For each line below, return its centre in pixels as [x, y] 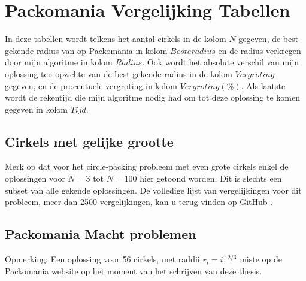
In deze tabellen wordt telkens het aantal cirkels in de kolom [116, 39]
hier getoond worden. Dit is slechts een [211, 178]
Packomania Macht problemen [101, 234]
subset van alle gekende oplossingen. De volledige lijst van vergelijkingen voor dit [153, 190]
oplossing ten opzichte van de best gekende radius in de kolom [119, 73]
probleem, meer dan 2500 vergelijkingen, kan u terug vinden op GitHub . [139, 202]
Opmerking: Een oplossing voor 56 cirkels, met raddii [102, 259]
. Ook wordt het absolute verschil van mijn [221, 62]
